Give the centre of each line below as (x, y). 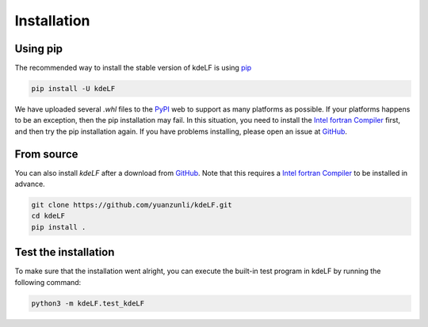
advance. (30, 184)
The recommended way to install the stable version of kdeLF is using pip (133, 68)
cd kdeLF (48, 216)
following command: (48, 282)
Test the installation (65, 252)
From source (46, 154)
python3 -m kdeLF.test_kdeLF (88, 303)
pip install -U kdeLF (73, 89)
